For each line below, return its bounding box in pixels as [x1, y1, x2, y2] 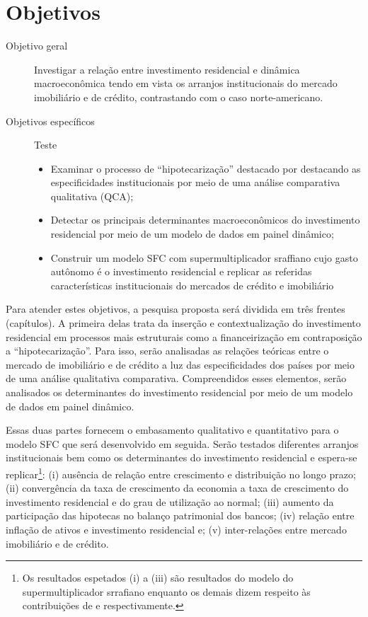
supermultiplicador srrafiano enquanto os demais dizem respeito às [22, 584, 311, 599]
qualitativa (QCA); [50, 188, 134, 203]
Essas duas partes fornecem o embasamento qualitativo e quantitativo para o [6, 422, 339, 437]
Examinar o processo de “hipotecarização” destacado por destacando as [50, 161, 361, 175]
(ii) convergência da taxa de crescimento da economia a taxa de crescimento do [6, 480, 349, 495]
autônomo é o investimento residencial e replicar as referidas [50, 264, 312, 279]
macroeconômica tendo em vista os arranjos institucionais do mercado [34, 76, 338, 91]
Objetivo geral [6, 38, 68, 53]
